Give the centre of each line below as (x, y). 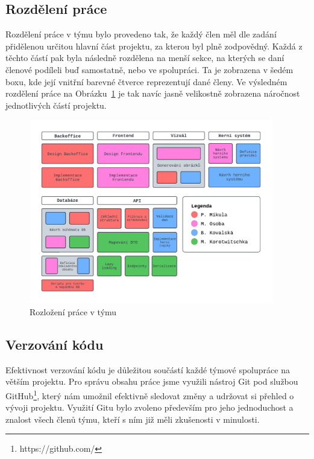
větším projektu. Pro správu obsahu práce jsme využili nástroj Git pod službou (152, 381)
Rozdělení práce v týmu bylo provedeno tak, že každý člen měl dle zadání (141, 34)
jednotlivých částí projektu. (56, 105)
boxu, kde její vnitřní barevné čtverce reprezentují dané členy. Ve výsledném (146, 81)
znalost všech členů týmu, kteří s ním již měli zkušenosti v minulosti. (133, 419)
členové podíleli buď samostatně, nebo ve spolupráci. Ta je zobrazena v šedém (149, 69)
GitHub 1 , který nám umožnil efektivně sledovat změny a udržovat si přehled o (150, 395)
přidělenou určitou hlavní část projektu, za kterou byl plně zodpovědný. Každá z (154, 46)
